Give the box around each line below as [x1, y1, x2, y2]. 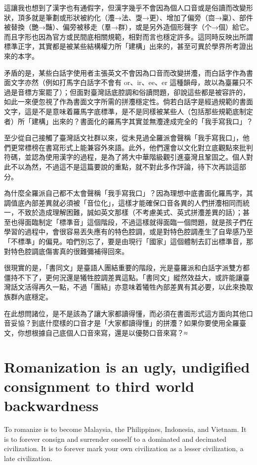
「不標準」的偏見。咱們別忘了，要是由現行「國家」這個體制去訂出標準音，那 [4, 236, 253, 247]
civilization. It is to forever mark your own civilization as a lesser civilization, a [4, 443, 244, 454]
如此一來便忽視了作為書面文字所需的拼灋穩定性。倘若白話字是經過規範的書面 [4, 96, 253, 107]
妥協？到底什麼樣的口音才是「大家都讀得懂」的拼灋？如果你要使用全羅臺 [10, 318, 246, 328]
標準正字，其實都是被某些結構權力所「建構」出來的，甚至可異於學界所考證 [4, 41, 246, 51]
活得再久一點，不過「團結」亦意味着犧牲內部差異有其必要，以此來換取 [24, 282, 253, 292]
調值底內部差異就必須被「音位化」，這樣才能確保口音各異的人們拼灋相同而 [4, 197, 243, 208]
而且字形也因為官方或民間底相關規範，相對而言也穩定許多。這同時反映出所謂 [4, 31, 253, 42]
